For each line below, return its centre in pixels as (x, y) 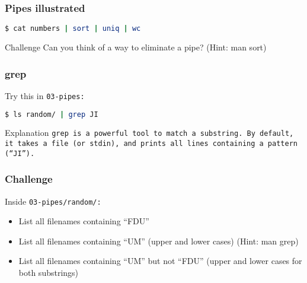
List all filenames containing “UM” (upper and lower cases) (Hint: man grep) (159, 241)
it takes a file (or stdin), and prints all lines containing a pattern (151, 144)
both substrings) (49, 273)
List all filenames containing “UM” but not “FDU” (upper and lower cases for (160, 261)
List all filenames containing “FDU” (84, 221)
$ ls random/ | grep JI (52, 114)
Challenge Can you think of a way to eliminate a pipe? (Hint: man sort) (136, 47)
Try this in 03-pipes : (45, 95)
